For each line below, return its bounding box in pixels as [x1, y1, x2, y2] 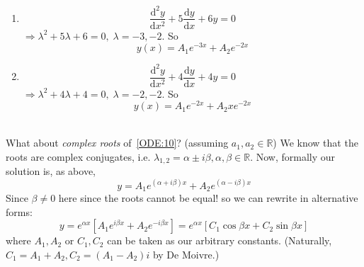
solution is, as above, [6, 164, 96, 178]
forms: [6, 204, 33, 219]
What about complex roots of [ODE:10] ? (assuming [6, 135, 229, 150]
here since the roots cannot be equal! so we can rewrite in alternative [58, 191, 358, 205]
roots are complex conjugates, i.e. [6, 149, 151, 164]
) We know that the [273, 135, 358, 150]
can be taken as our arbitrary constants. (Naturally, [107, 233, 332, 248]
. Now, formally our [250, 149, 336, 164]
